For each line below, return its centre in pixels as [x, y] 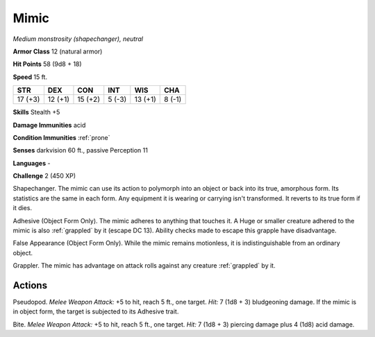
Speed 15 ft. [30, 77]
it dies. [23, 208]
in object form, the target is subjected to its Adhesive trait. [96, 311]
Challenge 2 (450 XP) [44, 176]
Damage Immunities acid [49, 125]
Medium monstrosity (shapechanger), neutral [78, 39]
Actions [30, 285]
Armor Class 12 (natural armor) [58, 51]
